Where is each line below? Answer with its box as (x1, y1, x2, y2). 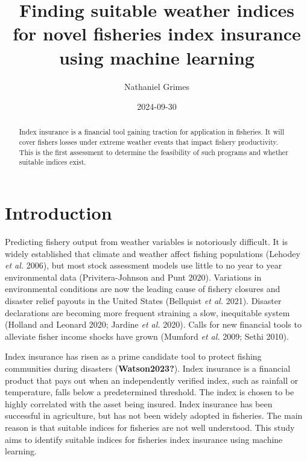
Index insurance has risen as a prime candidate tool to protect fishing (5, 350, 262, 363)
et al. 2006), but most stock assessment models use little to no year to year (5, 259, 282, 272)
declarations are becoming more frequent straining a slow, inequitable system (5, 306, 290, 319)
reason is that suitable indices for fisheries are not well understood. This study (5, 421, 295, 433)
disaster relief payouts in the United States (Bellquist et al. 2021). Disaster (5, 294, 282, 307)
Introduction (5, 200, 112, 225)
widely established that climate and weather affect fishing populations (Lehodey (5, 247, 300, 259)
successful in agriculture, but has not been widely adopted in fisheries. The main (5, 409, 303, 422)
